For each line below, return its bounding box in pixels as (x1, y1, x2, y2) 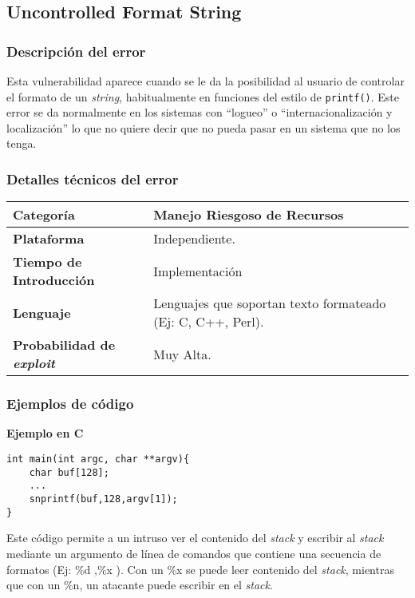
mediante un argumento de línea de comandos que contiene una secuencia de (6, 545, 381, 561)
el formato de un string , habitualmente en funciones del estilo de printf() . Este (6, 88, 400, 105)
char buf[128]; (29, 466, 109, 478)
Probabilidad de (13, 335, 116, 354)
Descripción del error (6, 41, 146, 61)
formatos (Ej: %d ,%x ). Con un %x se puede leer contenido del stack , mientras (6, 560, 394, 577)
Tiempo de (13, 252, 82, 271)
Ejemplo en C (6, 425, 84, 442)
